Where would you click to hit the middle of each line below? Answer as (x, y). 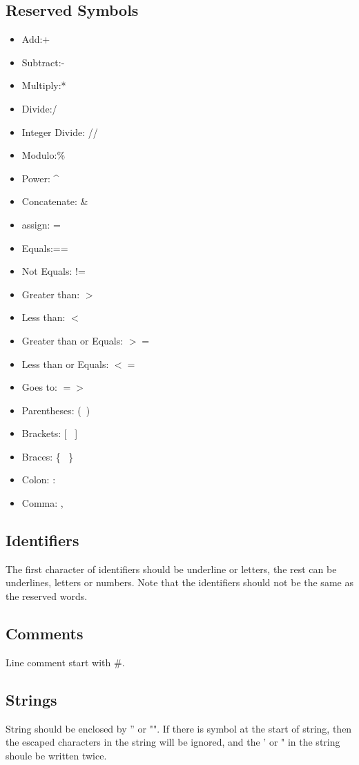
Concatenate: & (55, 201)
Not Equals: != (54, 271)
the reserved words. (47, 596)
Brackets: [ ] (50, 433)
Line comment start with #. (65, 662)
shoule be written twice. (56, 755)
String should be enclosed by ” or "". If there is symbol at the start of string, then (179, 728)
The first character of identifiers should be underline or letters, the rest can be (171, 569)
